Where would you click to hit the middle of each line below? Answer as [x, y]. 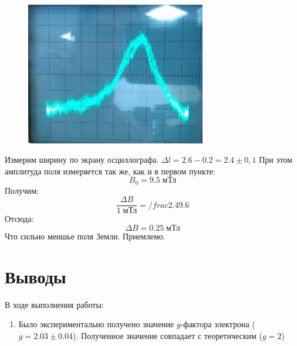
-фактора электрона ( [218, 324]
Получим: [22, 190]
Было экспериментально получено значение [96, 324]
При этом [276, 160]
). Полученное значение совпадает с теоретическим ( [168, 335]
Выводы [36, 276]
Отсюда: [19, 219]
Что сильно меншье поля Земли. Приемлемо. [85, 236]
